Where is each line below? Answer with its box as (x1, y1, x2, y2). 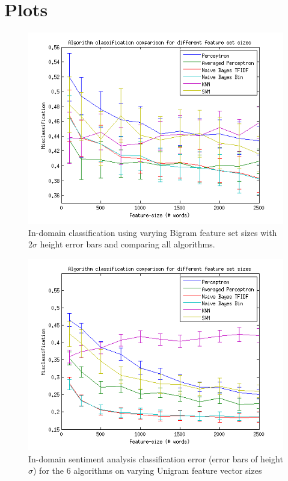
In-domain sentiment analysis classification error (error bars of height (28, 452, 283, 465)
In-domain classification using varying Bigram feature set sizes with (28, 226, 277, 238)
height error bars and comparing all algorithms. (40, 238, 215, 250)
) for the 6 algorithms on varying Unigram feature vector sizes (33, 464, 262, 477)
